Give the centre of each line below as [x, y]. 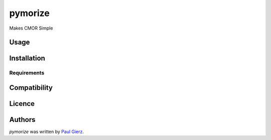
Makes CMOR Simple [31, 28]
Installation [27, 58]
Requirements [27, 73]
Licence [22, 104]
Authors [22, 120]
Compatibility [31, 88]
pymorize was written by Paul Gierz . [47, 132]
